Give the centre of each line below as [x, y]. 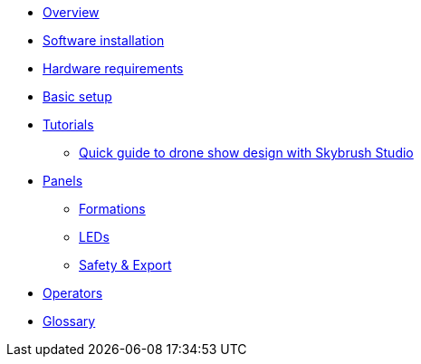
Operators [73, 293]
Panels [63, 181]
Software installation [104, 40]
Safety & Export [125, 265]
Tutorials [68, 125]
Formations [112, 209]
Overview [71, 12]
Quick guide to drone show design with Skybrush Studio [246, 153]
